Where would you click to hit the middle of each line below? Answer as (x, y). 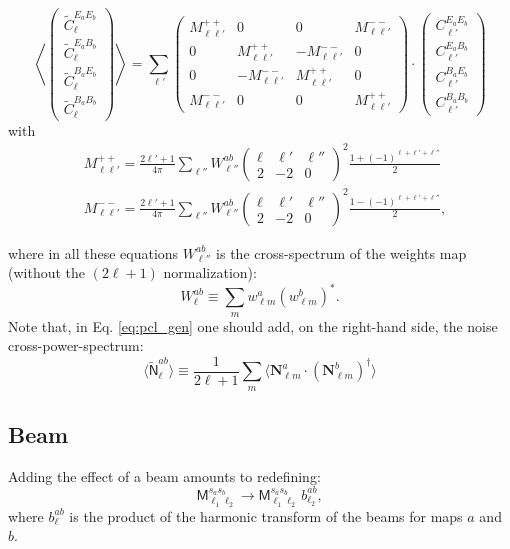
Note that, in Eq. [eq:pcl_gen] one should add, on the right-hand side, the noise (253, 325)
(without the (47, 272)
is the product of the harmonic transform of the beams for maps (266, 515)
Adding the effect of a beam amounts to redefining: (164, 475)
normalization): (210, 272)
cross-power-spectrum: (76, 345)
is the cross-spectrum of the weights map (341, 252)
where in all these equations (93, 252)
